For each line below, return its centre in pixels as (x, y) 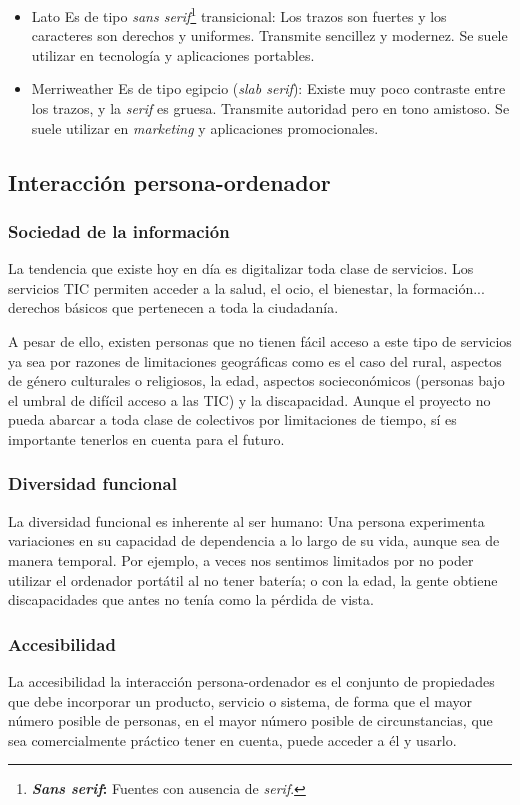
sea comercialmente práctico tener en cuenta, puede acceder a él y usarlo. (232, 739)
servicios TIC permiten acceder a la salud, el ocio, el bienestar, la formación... (246, 287)
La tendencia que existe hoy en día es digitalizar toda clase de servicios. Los (241, 268)
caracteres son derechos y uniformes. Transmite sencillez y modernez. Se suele (269, 35)
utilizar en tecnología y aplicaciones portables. (173, 54)
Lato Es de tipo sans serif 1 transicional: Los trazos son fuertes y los (239, 14)
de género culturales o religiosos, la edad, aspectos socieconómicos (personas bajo (256, 380)
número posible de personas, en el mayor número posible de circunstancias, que (250, 720)
